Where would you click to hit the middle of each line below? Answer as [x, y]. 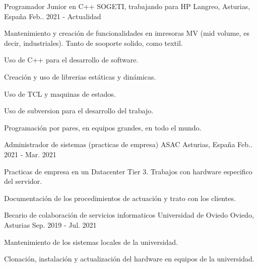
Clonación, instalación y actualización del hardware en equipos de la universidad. [129, 259]
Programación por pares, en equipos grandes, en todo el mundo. [103, 127]
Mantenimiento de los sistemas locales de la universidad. [91, 242]
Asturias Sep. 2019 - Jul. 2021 [50, 224]
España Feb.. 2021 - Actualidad [53, 16]
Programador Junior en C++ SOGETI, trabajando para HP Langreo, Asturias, [127, 6]
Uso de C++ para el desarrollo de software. [71, 60]
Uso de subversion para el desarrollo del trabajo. [79, 111]
